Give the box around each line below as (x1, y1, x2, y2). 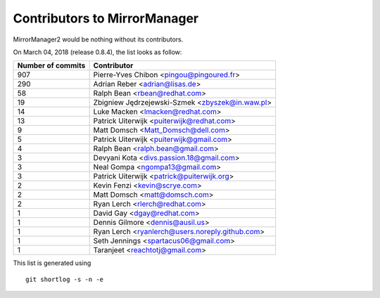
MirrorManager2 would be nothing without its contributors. (13, 35, 184, 44)
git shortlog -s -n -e (25, 275, 104, 283)
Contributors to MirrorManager (13, 11, 199, 26)
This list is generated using (13, 259, 91, 267)
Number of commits (17, 60, 86, 70)
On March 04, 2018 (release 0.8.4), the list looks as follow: (13, 48, 182, 56)
